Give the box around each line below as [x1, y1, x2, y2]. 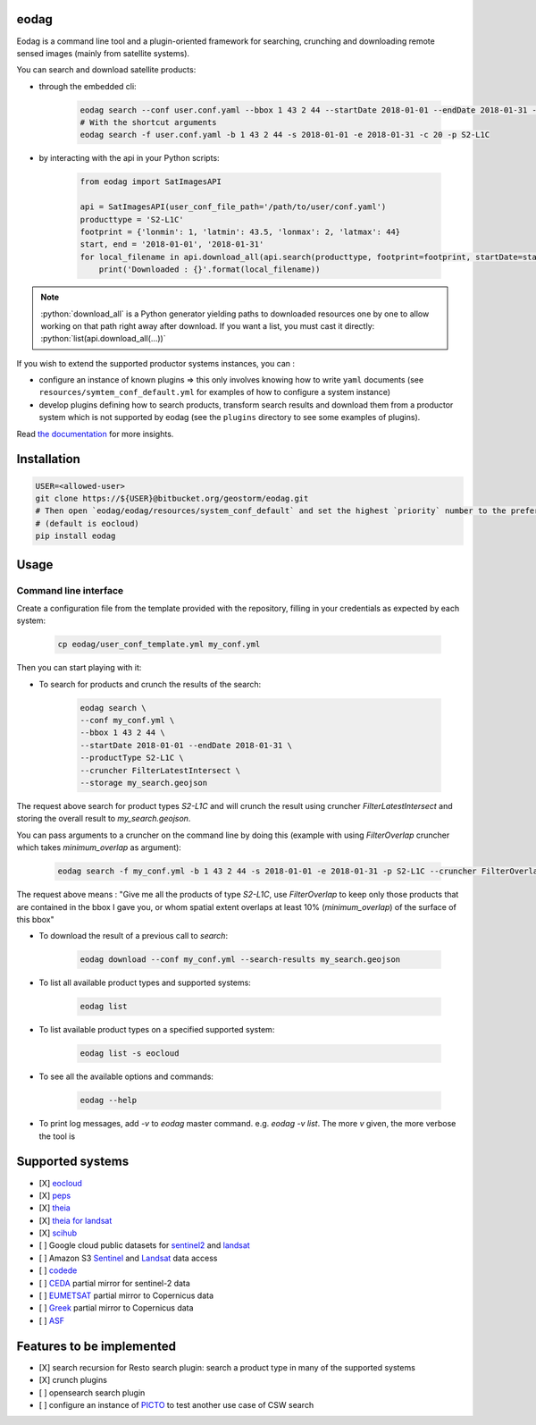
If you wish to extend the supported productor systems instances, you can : [16, 358, 295, 368]
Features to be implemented [16, 1338, 177, 1353]
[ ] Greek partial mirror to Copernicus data [38, 1303, 194, 1313]
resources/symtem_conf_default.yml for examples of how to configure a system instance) [38, 387, 391, 398]
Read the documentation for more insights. [16, 428, 174, 439]
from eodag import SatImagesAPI [80, 177, 222, 187]
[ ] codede [38, 1265, 78, 1276]
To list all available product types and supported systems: [38, 977, 252, 988]
